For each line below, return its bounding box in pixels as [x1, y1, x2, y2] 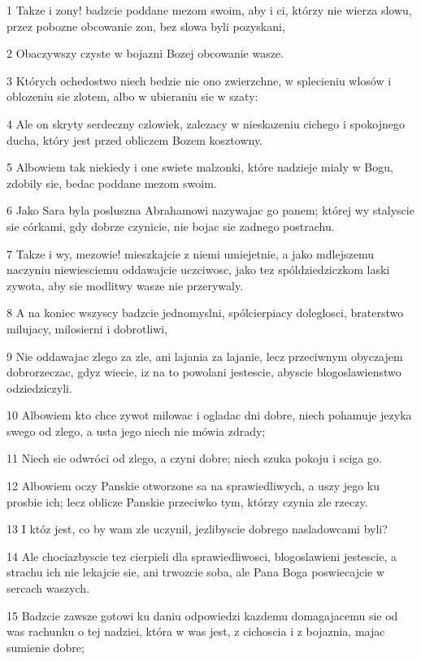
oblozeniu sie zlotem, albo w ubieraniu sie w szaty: [7, 88, 258, 105]
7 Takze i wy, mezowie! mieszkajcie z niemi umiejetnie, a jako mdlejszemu [7, 245, 374, 262]
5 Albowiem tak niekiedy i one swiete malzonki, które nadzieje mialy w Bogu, [7, 159, 393, 176]
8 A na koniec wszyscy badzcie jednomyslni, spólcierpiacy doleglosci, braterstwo [7, 304, 404, 321]
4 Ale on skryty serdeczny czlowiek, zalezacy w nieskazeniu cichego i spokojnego [7, 115, 405, 132]
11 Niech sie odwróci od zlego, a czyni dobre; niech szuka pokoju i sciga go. [7, 450, 382, 467]
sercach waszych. [7, 580, 90, 597]
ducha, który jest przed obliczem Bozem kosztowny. [7, 131, 263, 148]
